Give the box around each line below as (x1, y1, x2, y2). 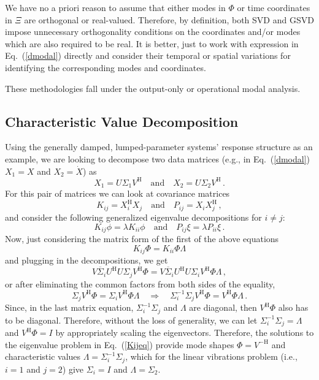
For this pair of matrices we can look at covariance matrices (5, 187, 230, 200)
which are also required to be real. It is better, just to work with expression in (5, 37, 299, 50)
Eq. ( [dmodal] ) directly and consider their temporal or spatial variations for (5, 49, 291, 62)
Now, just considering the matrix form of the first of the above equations (5, 232, 279, 245)
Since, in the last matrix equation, (5, 301, 134, 314)
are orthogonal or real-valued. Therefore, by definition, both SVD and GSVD (24, 13, 314, 26)
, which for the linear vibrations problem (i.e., (125, 350, 298, 363)
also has (278, 301, 309, 314)
